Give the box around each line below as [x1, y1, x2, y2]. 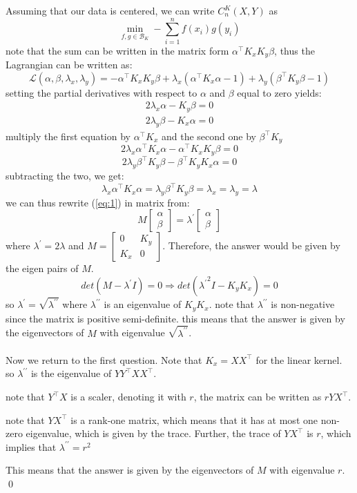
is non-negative [271, 297, 335, 311]
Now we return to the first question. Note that [6, 352, 202, 367]
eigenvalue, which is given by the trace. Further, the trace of [26, 426, 281, 441]
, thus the [274, 43, 315, 57]
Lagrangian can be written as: [6, 57, 133, 72]
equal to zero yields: [237, 85, 322, 99]
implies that [6, 439, 57, 454]
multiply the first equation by [6, 128, 131, 143]
